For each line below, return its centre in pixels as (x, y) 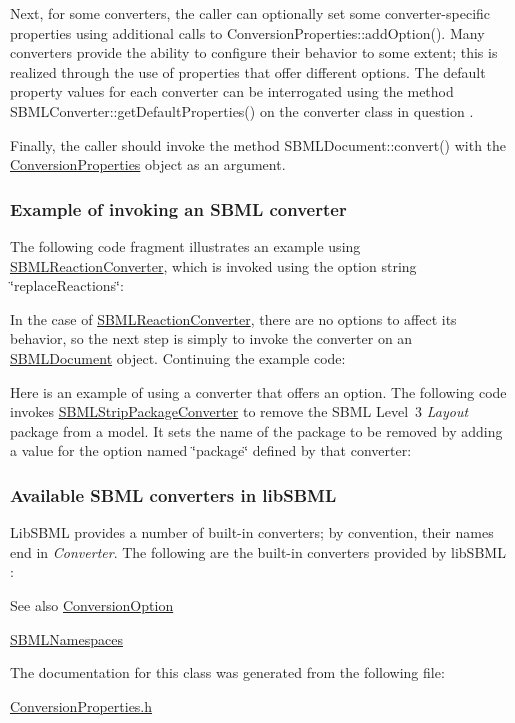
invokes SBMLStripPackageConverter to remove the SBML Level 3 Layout (239, 411)
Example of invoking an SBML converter (178, 208)
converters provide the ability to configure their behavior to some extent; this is (254, 52)
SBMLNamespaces (66, 638)
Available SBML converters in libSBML (173, 494)
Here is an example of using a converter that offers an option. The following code (258, 391)
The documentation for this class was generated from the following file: (227, 672)
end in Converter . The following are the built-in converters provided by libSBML (258, 551)
